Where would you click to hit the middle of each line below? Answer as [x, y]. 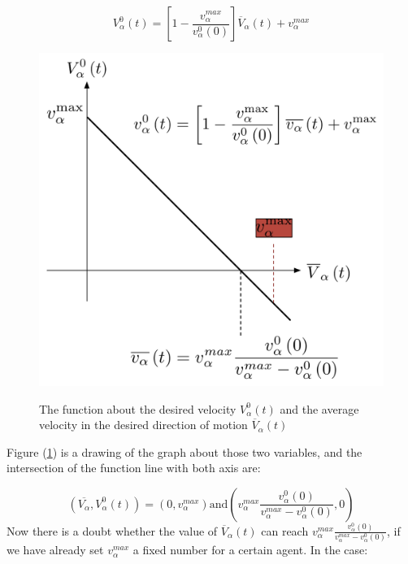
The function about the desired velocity [138, 408]
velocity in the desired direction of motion [143, 425]
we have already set [55, 550]
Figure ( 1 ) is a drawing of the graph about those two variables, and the [184, 451]
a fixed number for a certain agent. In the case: [250, 550]
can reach [285, 530]
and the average [319, 408]
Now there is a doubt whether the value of [112, 530]
